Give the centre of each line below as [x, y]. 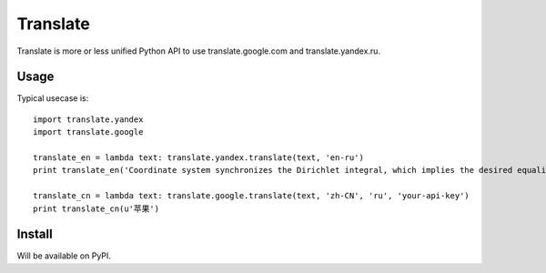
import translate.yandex [88, 119]
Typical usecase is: [53, 98]
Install [35, 234]
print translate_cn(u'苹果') [96, 208]
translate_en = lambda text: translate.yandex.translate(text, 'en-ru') [198, 158]
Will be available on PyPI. [64, 256]
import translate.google [88, 132]
